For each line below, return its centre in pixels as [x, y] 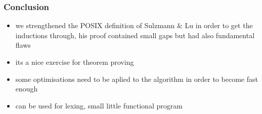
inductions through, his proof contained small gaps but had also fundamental [135, 35]
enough [27, 89]
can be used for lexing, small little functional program [99, 105]
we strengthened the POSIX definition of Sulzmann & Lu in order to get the [134, 25]
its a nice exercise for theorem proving [75, 62]
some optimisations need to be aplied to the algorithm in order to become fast [137, 79]
